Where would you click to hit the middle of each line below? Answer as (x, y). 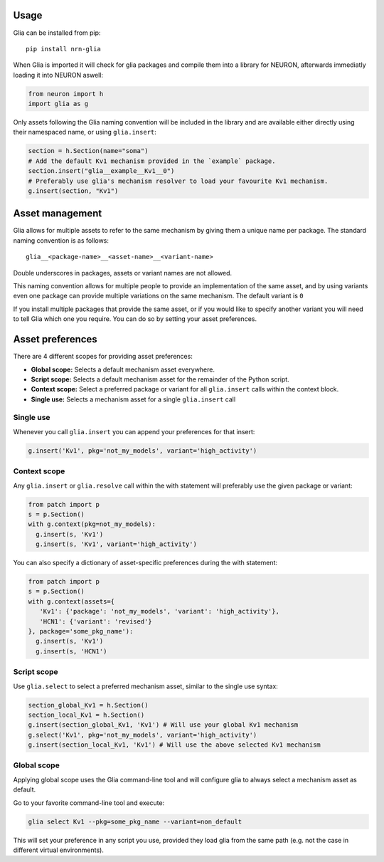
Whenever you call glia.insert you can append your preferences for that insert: (134, 431)
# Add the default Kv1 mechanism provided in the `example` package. (152, 161)
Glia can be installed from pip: (57, 33)
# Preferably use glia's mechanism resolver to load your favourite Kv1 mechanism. (178, 181)
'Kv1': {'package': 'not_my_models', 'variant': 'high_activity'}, (160, 611)
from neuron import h (66, 94)
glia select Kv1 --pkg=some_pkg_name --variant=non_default (135, 821)
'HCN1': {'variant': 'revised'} (96, 621)
